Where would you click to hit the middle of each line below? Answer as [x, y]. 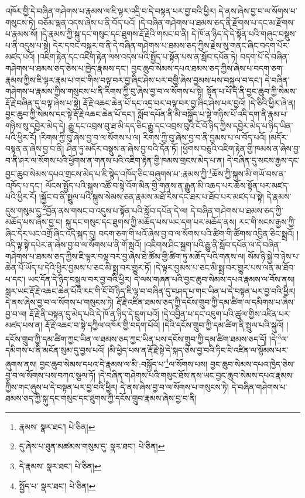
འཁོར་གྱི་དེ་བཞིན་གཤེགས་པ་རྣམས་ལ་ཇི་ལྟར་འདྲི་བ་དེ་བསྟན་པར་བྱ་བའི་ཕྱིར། [111, 11]
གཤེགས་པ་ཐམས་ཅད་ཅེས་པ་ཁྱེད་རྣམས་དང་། [67, 68]
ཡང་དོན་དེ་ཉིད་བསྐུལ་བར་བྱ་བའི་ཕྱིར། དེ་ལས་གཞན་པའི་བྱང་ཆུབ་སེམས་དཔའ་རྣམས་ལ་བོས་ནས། [161, 279]
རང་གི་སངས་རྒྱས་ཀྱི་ [268, 221]
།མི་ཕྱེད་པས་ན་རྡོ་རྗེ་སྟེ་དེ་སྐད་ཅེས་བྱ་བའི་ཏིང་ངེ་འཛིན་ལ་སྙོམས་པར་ [198, 350]
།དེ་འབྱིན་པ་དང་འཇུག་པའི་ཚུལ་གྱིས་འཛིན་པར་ [226, 313]
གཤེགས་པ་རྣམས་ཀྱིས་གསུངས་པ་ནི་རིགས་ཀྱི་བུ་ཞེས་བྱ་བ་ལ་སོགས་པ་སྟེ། [105, 91]
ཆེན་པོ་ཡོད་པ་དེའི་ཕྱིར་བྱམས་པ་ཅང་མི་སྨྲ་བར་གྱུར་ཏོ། [78, 267]
